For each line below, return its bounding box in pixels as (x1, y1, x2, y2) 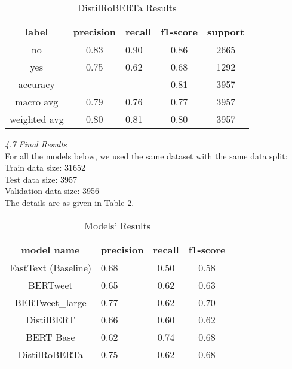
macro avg (15, 95, 59, 108)
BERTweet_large (14, 295, 87, 309)
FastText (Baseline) (10, 260, 92, 274)
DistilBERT (26, 312, 75, 326)
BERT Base (26, 329, 75, 344)
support (207, 25, 245, 38)
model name (21, 242, 80, 256)
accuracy (18, 77, 55, 91)
